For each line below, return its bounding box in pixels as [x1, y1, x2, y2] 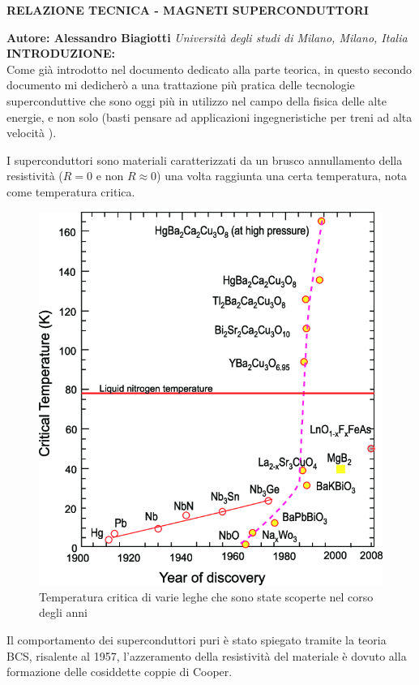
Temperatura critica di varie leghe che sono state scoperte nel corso [39, 588, 374, 605]
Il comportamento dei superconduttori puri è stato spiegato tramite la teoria [6, 631, 387, 648]
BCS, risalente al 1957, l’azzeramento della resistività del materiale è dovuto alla [6, 647, 407, 664]
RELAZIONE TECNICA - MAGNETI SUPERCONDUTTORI [6, 2, 369, 18]
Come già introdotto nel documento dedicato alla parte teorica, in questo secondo [6, 60, 412, 77]
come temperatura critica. [6, 183, 135, 200]
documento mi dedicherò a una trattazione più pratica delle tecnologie [6, 76, 355, 93]
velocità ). [6, 124, 57, 141]
